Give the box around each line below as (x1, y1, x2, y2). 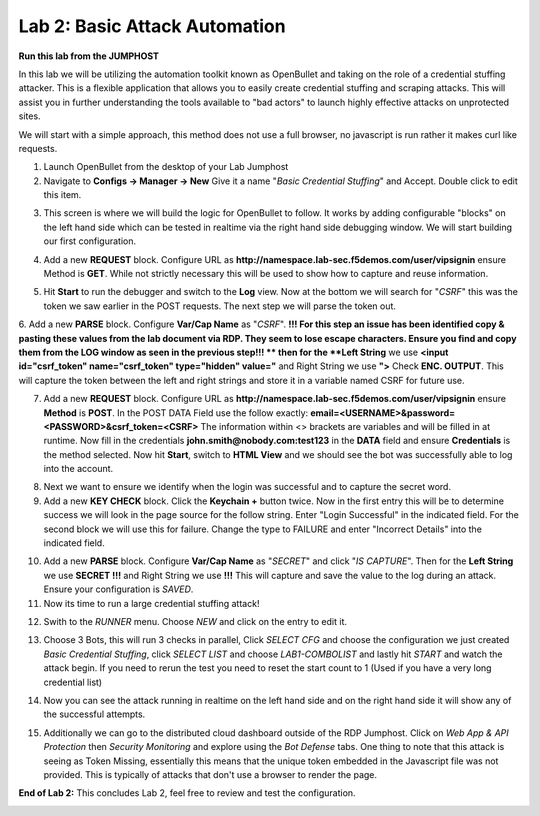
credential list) (43, 676, 103, 688)
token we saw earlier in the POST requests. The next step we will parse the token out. (43, 300, 397, 312)
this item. (43, 189, 82, 201)
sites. (18, 110, 41, 122)
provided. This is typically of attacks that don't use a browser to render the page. (43, 768, 378, 780)
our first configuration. (43, 235, 137, 247)
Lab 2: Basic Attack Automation (18, 15, 286, 37)
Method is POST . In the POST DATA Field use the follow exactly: (43, 406, 309, 419)
